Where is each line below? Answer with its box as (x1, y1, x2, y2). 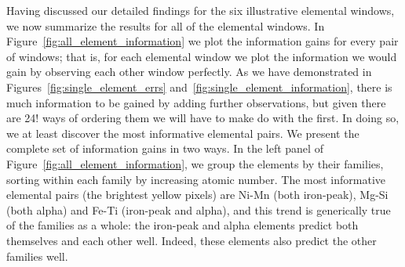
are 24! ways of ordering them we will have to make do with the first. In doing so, (6, 110, 400, 126)
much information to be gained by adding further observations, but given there (6, 94, 386, 110)
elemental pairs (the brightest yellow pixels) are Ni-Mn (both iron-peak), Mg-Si (6, 186, 389, 203)
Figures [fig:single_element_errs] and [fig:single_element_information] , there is (6, 78, 392, 95)
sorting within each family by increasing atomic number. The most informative (6, 171, 385, 187)
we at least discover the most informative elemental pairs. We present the (6, 124, 359, 141)
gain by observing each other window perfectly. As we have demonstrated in (6, 63, 372, 80)
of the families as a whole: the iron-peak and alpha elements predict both (6, 217, 359, 233)
